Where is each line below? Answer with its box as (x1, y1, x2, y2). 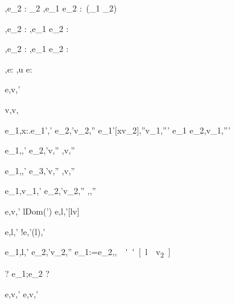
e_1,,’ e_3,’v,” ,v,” (5, 164, 75, 176)
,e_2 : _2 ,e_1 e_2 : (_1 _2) (5, 2, 117, 14)
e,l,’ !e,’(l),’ (5, 225, 45, 238)
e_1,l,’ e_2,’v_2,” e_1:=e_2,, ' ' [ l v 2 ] (5, 245, 171, 259)
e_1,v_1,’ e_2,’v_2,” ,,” (5, 184, 96, 197)
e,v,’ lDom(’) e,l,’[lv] (5, 204, 80, 217)
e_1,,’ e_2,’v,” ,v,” (5, 144, 75, 157)
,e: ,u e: (5, 62, 33, 75)
